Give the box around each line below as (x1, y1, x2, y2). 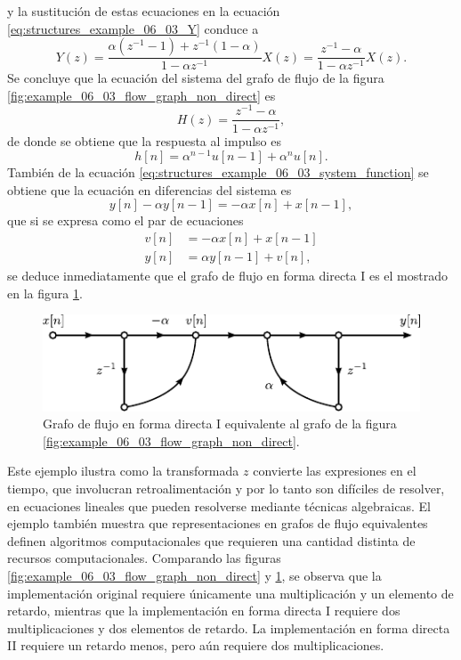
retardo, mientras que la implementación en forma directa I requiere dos (7, 601, 400, 620)
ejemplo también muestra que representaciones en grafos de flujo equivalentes (7, 514, 428, 533)
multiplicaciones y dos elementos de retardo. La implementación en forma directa (7, 618, 450, 637)
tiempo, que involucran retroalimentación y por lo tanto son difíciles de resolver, (7, 478, 445, 497)
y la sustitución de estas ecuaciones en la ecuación (7, 2, 280, 20)
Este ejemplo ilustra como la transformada (7, 461, 239, 480)
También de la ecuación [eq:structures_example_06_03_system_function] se (7, 163, 429, 182)
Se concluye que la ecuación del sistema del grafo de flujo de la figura (7, 69, 384, 87)
